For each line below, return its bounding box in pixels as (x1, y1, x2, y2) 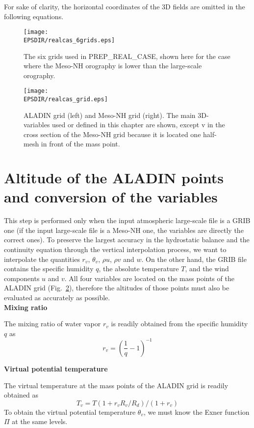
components (4, 273, 40, 283)
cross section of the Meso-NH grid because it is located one (24, 129, 201, 139)
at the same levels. (12, 416, 68, 427)
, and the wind (185, 263, 229, 274)
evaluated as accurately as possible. (4, 292, 110, 303)
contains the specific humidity (4, 263, 94, 274)
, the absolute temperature (99, 263, 179, 274)
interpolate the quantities (4, 254, 80, 264)
